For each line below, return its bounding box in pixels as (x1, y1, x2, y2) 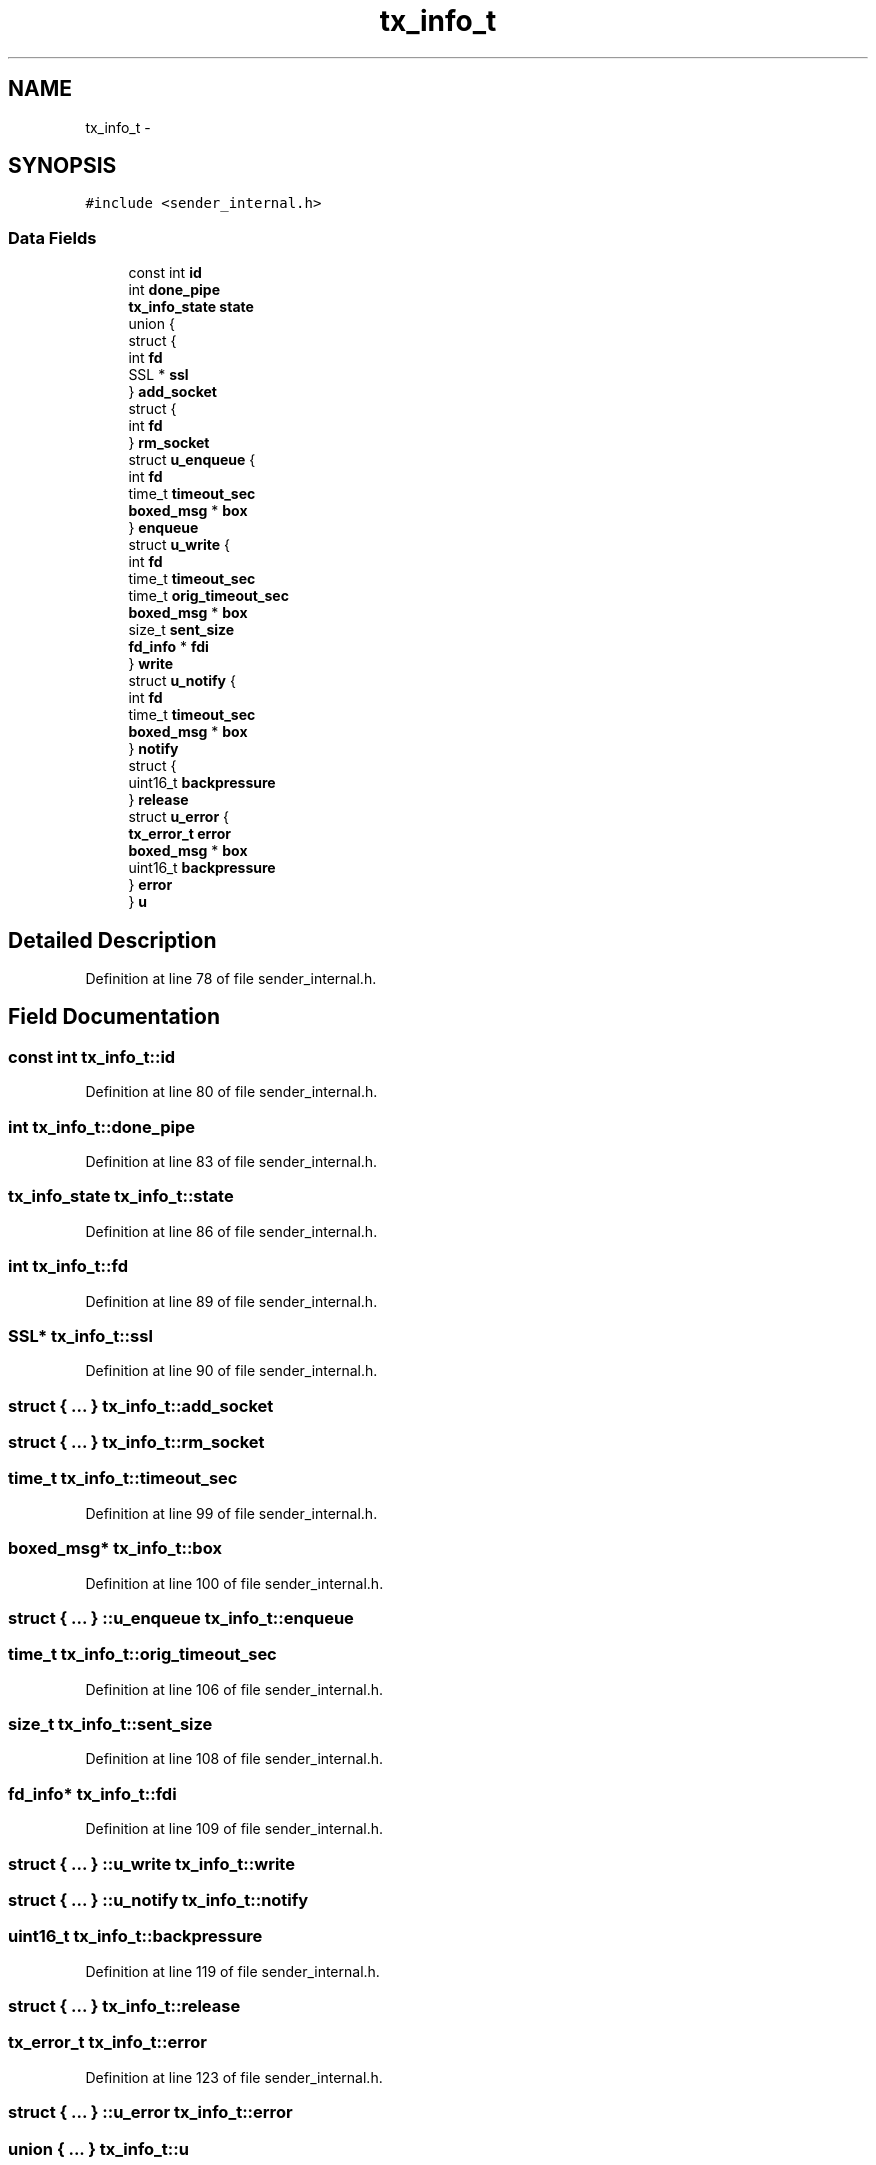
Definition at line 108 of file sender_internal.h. (85, 1750, 384, 1768)
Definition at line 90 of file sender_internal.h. (85, 1362, 378, 1380)
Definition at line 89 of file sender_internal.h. (85, 1292, 378, 1310)
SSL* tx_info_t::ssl (8, 1325, 153, 1346)
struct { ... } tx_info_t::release (8, 1996, 241, 2016)
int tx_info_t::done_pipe (8, 1116, 195, 1137)
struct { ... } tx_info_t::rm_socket (8, 1432, 265, 1452)
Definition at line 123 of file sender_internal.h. (85, 2068, 383, 2086)
